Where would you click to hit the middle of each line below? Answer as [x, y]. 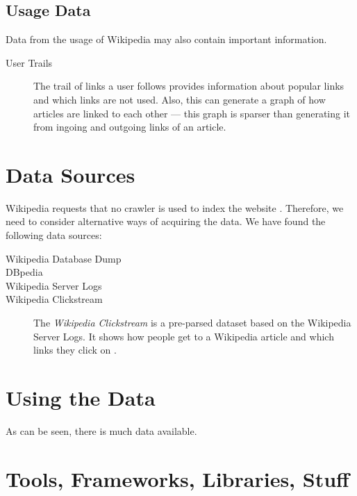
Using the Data [81, 398]
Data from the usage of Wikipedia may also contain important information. [166, 39]
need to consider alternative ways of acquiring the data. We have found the [166, 221]
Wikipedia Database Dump [64, 258]
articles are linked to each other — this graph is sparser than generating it [192, 113]
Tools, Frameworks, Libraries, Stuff [177, 478]
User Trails [29, 62]
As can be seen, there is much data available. [101, 430]
